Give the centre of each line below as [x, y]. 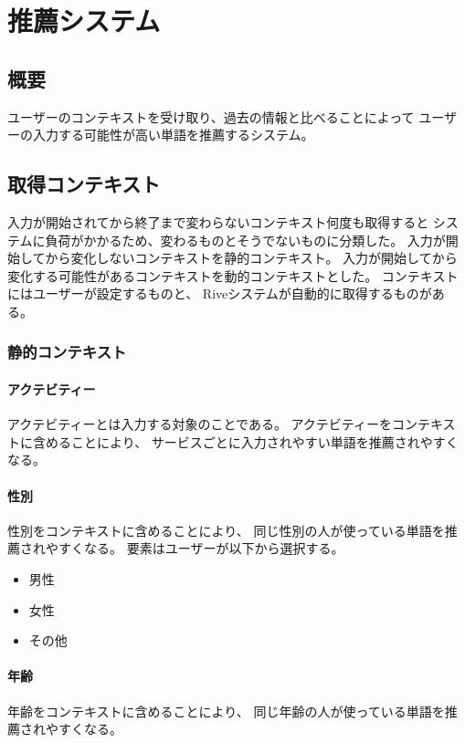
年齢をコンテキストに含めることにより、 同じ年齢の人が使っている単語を [226, 711]
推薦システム [84, 21]
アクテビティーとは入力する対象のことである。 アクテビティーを [200, 424]
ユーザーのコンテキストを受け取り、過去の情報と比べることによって [211, 116]
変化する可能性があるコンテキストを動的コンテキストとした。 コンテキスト [233, 275]
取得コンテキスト [84, 184]
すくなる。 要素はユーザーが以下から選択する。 [201, 548]
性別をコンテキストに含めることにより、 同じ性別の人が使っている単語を [226, 530]
